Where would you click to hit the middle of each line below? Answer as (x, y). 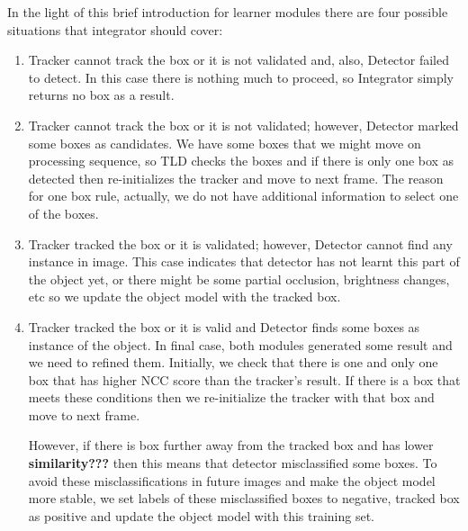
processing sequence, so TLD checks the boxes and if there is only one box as (241, 161)
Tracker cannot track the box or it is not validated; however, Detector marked (243, 125)
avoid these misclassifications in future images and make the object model (232, 480)
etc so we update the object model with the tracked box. (184, 297)
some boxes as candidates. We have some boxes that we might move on (225, 143)
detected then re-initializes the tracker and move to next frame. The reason (236, 178)
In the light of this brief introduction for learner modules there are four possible (228, 12)
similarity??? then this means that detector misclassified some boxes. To (233, 463)
